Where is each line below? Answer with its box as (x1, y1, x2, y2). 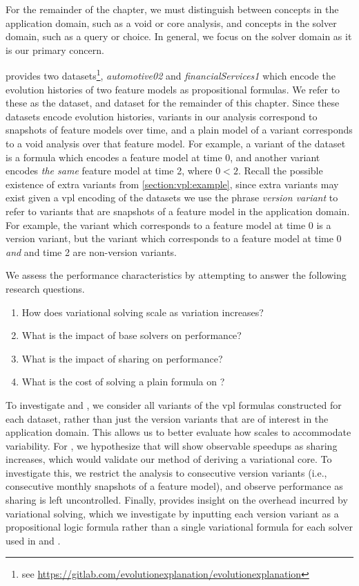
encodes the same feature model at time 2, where (6, 163, 213, 178)
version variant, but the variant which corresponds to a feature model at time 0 (6, 231, 342, 246)
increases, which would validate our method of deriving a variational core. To (6, 452, 332, 466)
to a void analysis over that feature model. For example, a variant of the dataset (6, 136, 346, 150)
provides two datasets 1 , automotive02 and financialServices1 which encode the (6, 66, 336, 83)
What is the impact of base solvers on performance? (21, 328, 242, 342)
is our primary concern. (6, 42, 104, 57)
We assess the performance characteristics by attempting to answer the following (6, 268, 347, 282)
